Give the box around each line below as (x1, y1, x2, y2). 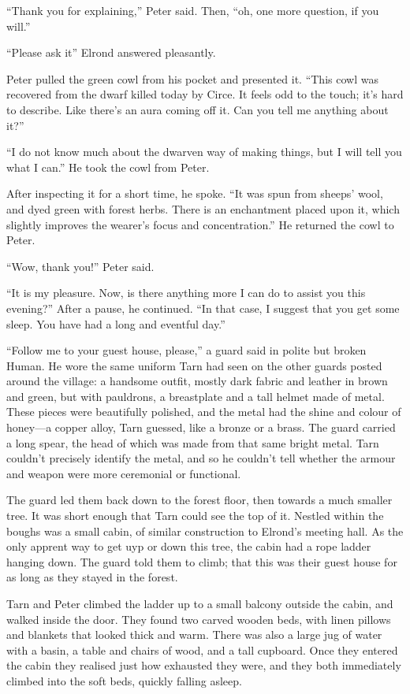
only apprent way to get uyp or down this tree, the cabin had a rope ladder (6, 538, 371, 555)
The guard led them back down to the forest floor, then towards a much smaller (6, 492, 393, 508)
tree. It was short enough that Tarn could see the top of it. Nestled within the (6, 507, 384, 524)
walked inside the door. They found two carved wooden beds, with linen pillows (6, 610, 391, 627)
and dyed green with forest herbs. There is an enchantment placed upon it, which (6, 200, 400, 217)
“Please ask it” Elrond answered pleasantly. (6, 44, 216, 61)
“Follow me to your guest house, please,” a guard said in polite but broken (6, 342, 367, 358)
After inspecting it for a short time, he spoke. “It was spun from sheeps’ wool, (6, 185, 383, 202)
